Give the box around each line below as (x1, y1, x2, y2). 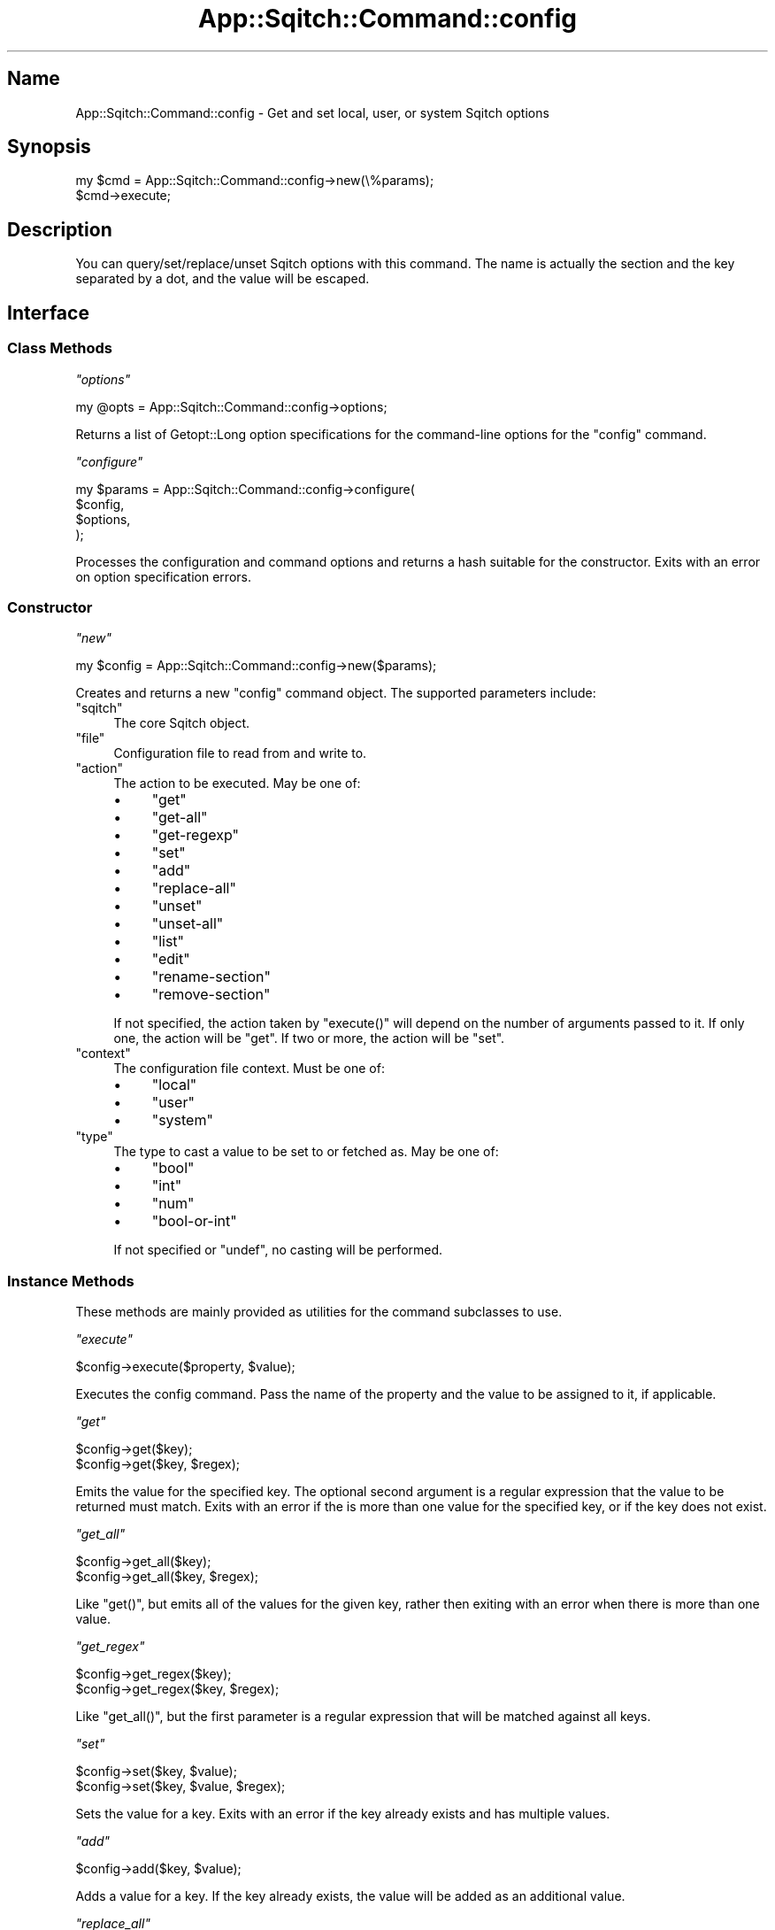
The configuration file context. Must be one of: (113, 1061, 385, 1077)
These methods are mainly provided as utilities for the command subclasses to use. (75, 1304, 563, 1319)
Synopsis (7, 135, 91, 158)
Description (7, 218, 112, 241)
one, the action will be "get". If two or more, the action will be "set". (113, 1031, 505, 1046)
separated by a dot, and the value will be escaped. (75, 271, 370, 287)
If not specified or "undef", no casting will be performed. (113, 1242, 443, 1258)
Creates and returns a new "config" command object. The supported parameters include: (75, 685, 596, 701)
